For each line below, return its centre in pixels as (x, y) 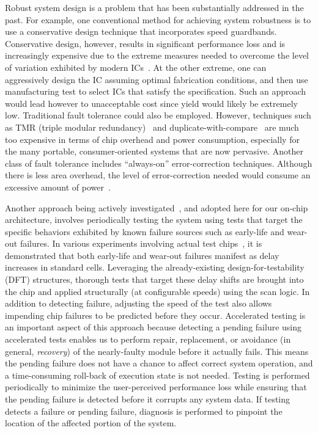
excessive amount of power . (58, 187)
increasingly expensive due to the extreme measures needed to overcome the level (157, 55)
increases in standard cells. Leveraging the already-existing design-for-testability (155, 267)
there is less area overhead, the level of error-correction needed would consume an (158, 175)
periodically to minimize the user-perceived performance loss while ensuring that (156, 387)
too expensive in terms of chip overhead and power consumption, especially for (152, 139)
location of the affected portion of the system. (91, 423)
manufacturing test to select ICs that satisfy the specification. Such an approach (156, 91)
